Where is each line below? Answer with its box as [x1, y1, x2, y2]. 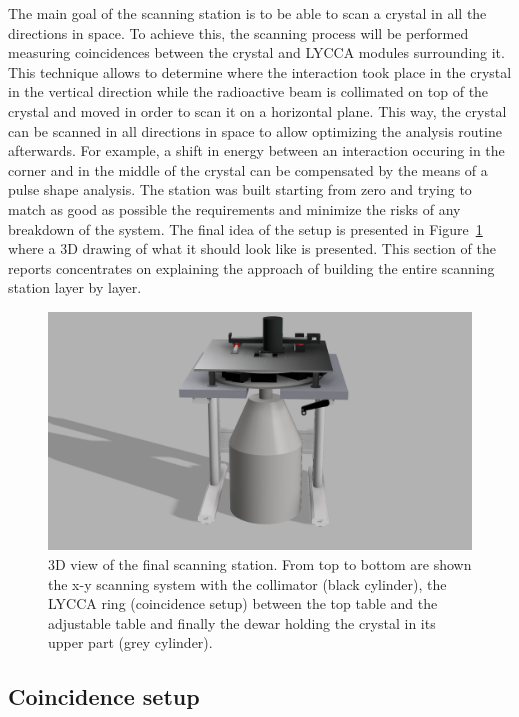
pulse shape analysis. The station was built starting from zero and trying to [8, 179, 472, 200]
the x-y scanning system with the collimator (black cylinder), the [48, 573, 447, 594]
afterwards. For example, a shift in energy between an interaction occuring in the [8, 140, 505, 161]
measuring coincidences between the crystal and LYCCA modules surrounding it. [8, 42, 505, 63]
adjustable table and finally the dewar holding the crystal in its [48, 612, 436, 633]
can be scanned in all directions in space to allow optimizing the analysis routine [8, 120, 502, 141]
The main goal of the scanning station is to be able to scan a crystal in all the [8, 3, 487, 23]
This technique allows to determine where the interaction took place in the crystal [8, 61, 512, 82]
